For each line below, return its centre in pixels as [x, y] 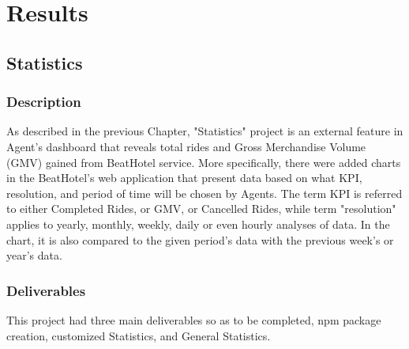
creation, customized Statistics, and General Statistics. [139, 335]
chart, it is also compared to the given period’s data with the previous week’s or [200, 239]
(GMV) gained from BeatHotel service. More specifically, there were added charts [204, 162]
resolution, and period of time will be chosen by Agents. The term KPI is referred [204, 193]
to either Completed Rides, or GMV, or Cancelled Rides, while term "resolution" [201, 209]
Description [44, 102]
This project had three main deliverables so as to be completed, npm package [194, 319]
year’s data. [34, 255]
